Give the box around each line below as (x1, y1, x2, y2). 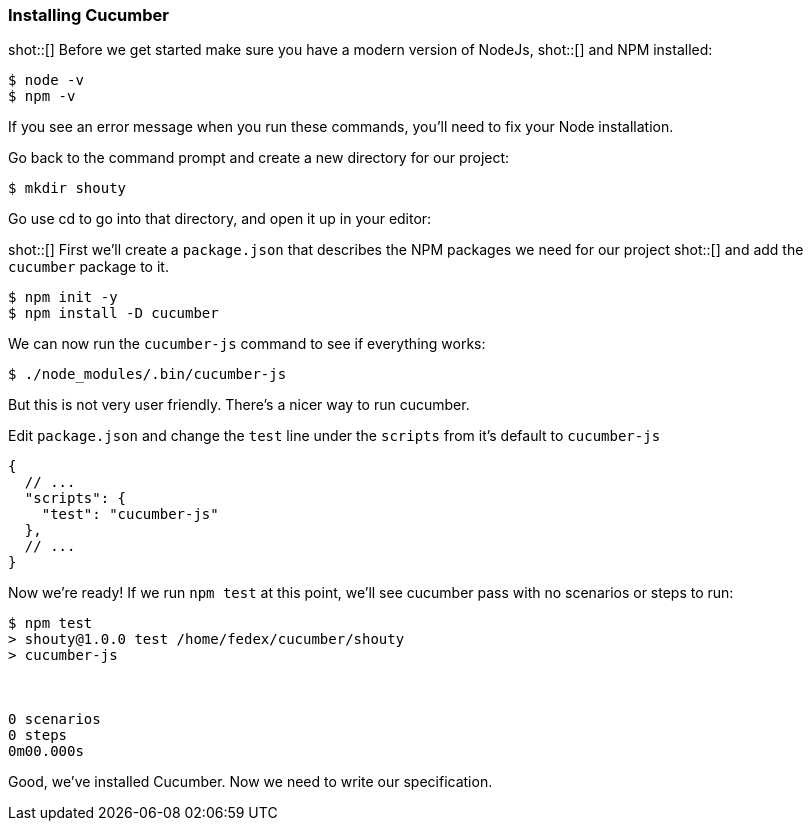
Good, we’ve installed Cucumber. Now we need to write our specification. (8, 773, 493, 791)
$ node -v (8, 72, 84, 89)
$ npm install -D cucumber (8, 305, 219, 322)
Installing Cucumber (8, 5, 169, 25)
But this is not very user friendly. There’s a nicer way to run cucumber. (8, 396, 470, 414)
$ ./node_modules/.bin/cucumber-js (8, 366, 287, 383)
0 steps (8, 727, 68, 744)
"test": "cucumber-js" (41, 506, 219, 523)
